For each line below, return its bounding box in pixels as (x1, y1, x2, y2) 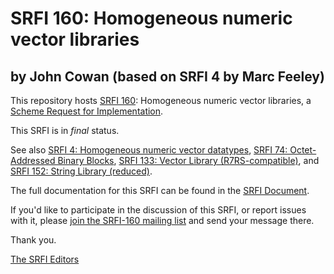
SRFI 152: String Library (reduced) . (10, 165, 153, 177)
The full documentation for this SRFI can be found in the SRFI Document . (10, 185, 310, 196)
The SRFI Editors (10, 253, 80, 265)
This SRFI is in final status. (10, 125, 120, 136)
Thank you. (10, 234, 57, 246)
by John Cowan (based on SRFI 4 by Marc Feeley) (10, 68, 325, 85)
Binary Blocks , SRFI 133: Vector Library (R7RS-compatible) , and (57, 155, 320, 166)
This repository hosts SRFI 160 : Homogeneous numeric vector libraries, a (10, 95, 312, 106)
